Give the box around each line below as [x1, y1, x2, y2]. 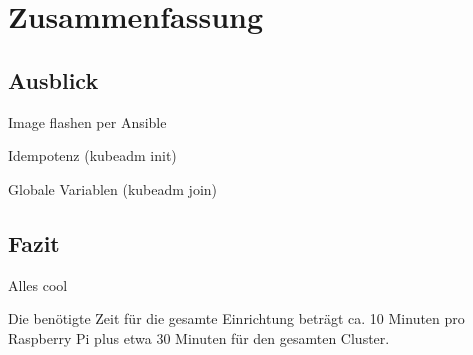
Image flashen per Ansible [8, 111, 167, 132]
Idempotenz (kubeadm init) [8, 145, 177, 166]
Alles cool [8, 274, 68, 295]
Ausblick [8, 64, 99, 95]
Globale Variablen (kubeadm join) [8, 178, 218, 199]
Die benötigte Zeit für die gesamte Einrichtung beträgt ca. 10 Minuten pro [8, 308, 465, 329]
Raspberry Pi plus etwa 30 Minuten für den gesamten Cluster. [8, 327, 390, 348]
